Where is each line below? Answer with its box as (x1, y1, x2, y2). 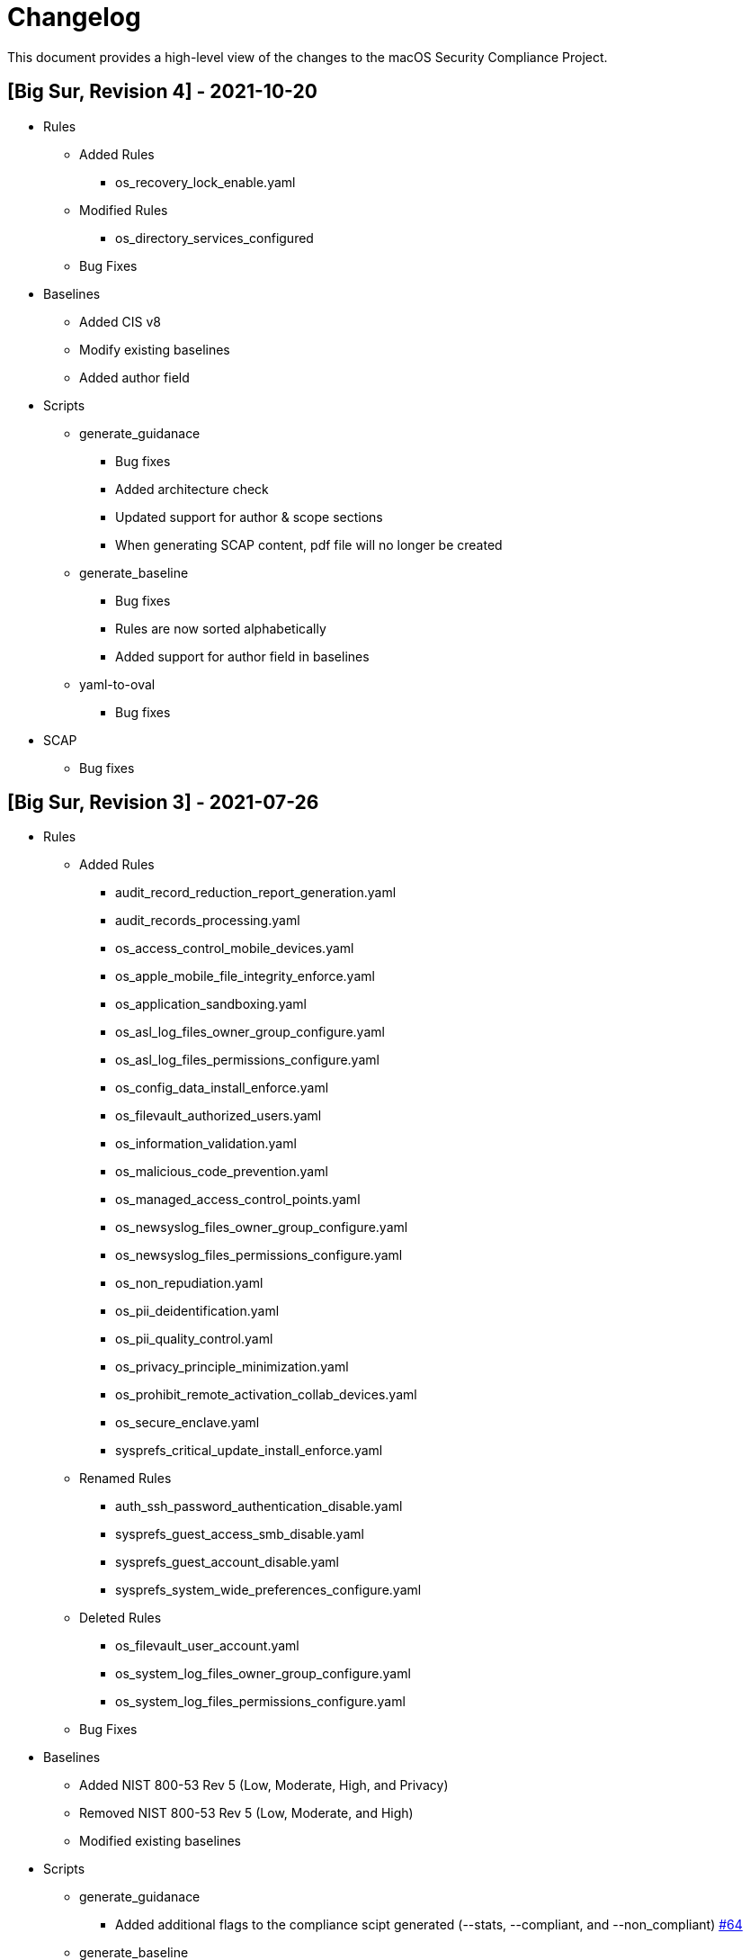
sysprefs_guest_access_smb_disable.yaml (115, 1526, 364, 1542)
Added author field (79, 369, 190, 385)
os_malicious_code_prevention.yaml (115, 1164, 328, 1180)
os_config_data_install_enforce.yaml (115, 1080, 329, 1096)
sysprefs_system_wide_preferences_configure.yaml (115, 1582, 422, 1598)
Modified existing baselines (79, 1833, 242, 1849)
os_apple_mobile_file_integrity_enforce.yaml (115, 968, 375, 984)
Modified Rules (79, 202, 168, 218)
